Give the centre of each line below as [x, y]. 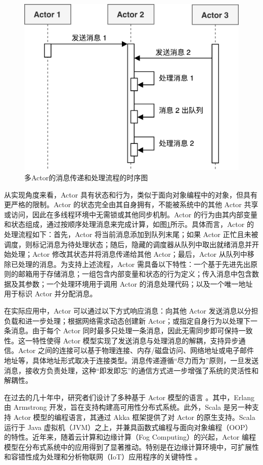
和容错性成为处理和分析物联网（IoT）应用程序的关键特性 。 [103, 457]
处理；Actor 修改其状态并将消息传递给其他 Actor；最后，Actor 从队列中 [129, 254]
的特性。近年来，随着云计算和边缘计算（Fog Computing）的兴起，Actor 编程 [130, 437]
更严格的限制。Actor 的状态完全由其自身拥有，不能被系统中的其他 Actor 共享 [131, 204]
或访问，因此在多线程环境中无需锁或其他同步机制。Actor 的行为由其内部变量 [131, 214]
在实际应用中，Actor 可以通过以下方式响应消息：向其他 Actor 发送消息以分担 [131, 311]
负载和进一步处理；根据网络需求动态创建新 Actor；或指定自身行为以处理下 [127, 320]
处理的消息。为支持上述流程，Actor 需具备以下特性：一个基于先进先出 [134, 264]
